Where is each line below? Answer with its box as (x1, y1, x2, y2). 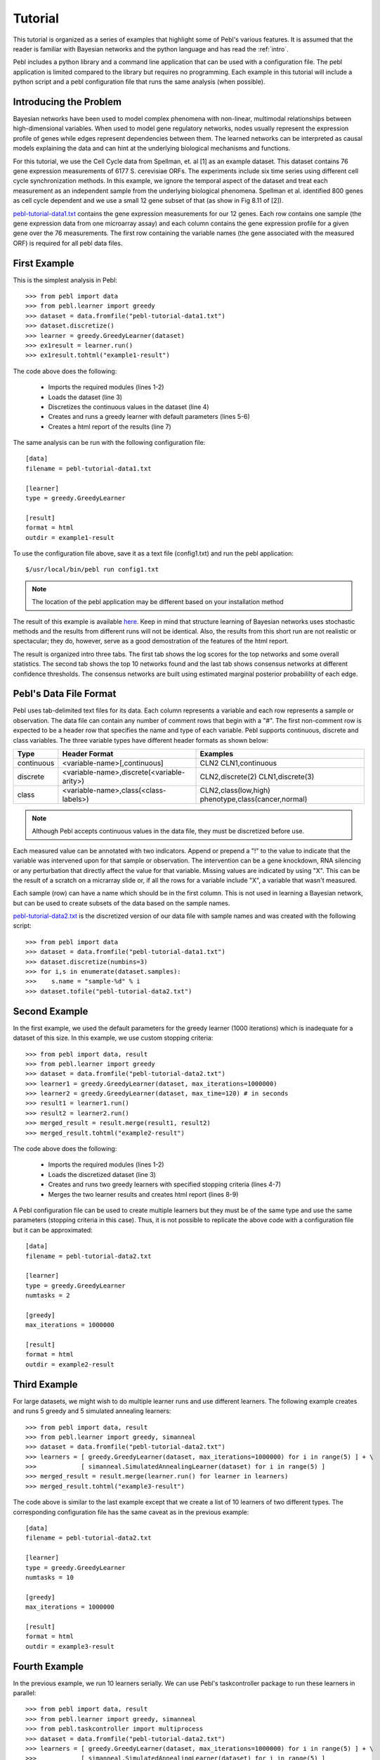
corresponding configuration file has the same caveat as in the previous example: (13, 1507, 249, 1516)
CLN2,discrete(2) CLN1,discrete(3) (199, 772, 315, 781)
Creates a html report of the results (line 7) (48, 422, 171, 431)
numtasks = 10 (25, 1573, 74, 1581)
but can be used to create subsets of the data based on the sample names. (13, 898, 230, 907)
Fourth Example (13, 1660, 84, 1672)
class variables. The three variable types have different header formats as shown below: (13, 736, 269, 744)
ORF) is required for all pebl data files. (13, 239, 123, 247)
